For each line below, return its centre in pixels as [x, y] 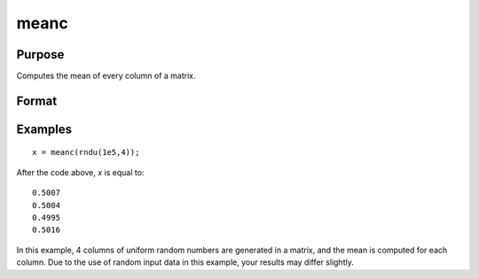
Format [37, 101]
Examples [44, 129]
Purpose [40, 54]
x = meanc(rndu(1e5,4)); [86, 152]
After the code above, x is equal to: [80, 172]
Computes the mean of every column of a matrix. [106, 76]
